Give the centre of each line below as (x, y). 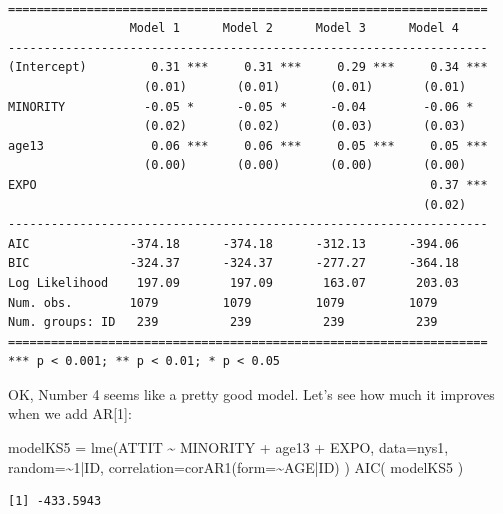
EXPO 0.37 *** (248, 184)
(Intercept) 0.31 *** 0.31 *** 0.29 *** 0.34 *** (248, 67)
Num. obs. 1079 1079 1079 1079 (223, 302)
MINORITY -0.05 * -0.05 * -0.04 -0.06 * (241, 106)
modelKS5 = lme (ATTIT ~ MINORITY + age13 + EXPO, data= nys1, (228, 447)
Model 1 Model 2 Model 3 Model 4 (294, 28)
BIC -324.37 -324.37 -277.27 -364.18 (234, 263)
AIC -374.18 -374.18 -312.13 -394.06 (234, 243)
